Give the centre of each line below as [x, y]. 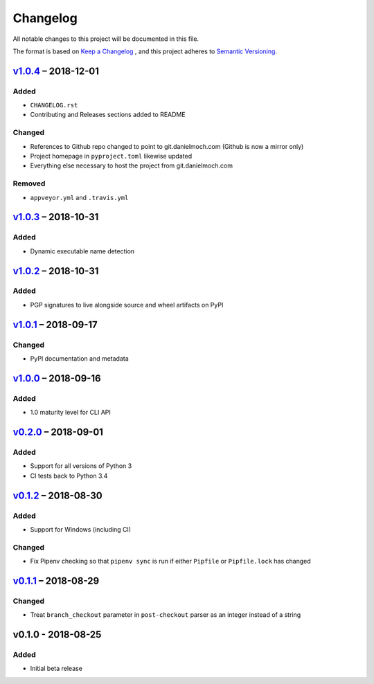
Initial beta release [56, 669]
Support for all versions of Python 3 [81, 466]
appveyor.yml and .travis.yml [79, 197]
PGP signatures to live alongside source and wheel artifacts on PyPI [127, 305]
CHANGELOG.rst [54, 105]
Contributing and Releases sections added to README [108, 115]
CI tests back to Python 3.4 [69, 476]
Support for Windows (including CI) [81, 529]
